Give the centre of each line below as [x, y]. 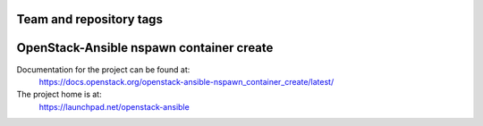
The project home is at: [59, 95]
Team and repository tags [89, 19]
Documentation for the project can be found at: [103, 69]
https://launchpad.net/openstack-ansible [114, 106]
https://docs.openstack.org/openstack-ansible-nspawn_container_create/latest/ [186, 81]
